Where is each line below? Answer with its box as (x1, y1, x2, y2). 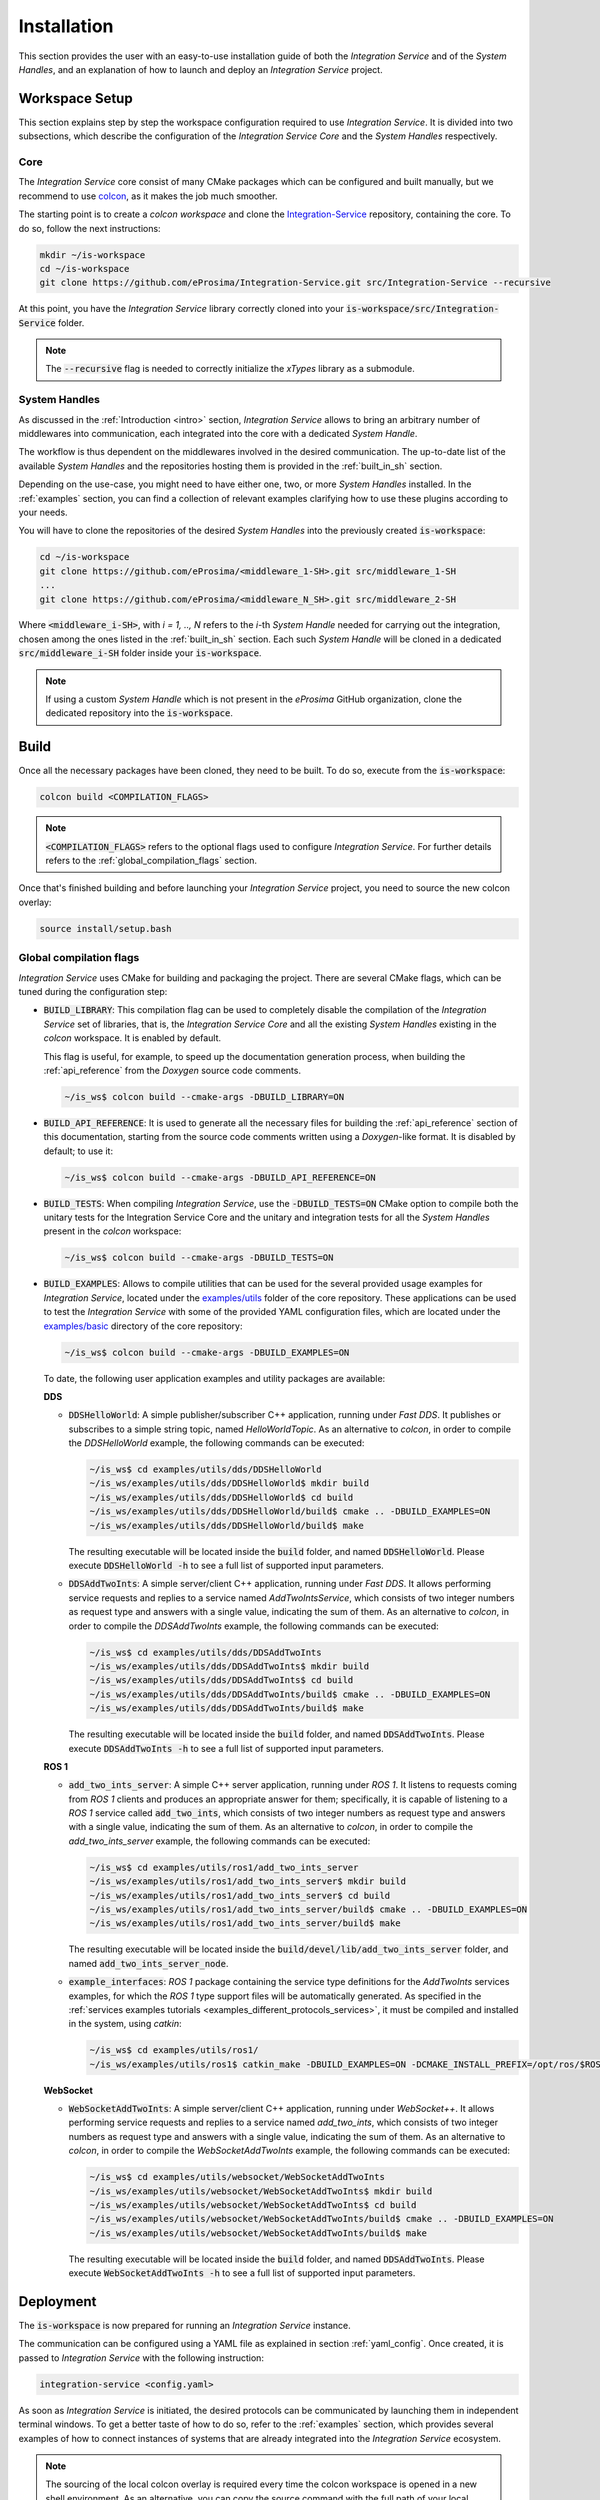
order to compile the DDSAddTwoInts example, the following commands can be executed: (68, 1620, 439, 1632)
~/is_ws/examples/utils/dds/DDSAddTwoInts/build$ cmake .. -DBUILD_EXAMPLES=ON (89, 1688, 491, 1700)
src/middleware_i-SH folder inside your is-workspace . (18, 647, 262, 659)
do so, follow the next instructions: (18, 222, 161, 234)
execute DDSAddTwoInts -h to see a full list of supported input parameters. (68, 1742, 384, 1754)
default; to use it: (43, 1145, 114, 1157)
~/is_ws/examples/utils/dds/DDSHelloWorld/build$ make (89, 1520, 364, 1531)
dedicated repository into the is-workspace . (45, 707, 234, 719)
